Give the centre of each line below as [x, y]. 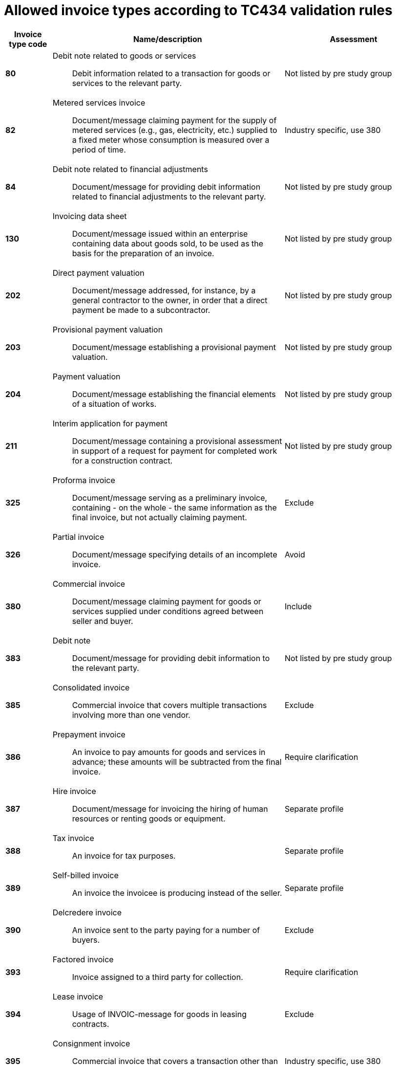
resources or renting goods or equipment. [149, 818]
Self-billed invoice [85, 875]
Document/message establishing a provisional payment [174, 347]
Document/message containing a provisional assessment [177, 441]
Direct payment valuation [98, 273]
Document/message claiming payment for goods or [167, 601]
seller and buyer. [103, 621]
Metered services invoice [99, 102]
